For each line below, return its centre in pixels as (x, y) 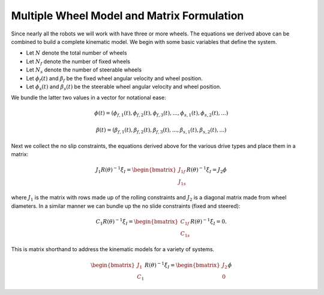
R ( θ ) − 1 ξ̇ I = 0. (208, 222)
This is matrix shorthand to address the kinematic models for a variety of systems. (113, 249)
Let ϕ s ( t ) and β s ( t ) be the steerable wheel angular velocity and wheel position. (124, 87)
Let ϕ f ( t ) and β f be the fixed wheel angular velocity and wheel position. (115, 79)
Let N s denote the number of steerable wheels (84, 70)
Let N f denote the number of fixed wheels (78, 62)
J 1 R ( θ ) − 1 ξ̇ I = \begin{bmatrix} (136, 170)
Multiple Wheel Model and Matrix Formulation (127, 16)
